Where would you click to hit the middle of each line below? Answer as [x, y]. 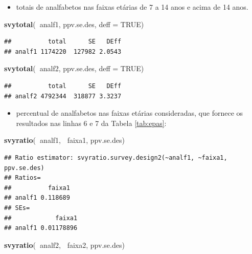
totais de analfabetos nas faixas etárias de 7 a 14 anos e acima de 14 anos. [132, 7]
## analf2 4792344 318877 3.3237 [63, 96]
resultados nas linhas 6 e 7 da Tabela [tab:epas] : [91, 123]
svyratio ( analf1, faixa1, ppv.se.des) [64, 140]
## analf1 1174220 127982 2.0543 [63, 51]
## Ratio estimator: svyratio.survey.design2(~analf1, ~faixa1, [116, 157]
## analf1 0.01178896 [41, 228]
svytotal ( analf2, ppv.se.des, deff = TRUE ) [74, 68]
